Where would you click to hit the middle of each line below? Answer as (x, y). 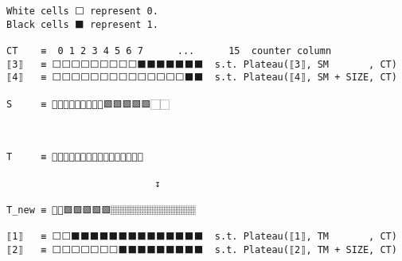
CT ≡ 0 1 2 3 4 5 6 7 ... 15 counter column (169, 51)
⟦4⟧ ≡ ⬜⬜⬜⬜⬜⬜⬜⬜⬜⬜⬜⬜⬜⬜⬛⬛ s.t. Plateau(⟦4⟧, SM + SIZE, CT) (202, 78)
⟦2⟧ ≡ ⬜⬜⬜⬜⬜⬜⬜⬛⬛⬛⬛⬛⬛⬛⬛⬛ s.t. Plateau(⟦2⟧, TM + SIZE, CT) (202, 249)
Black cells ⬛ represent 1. (82, 24)
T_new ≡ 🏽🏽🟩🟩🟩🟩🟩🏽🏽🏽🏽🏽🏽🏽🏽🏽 (101, 210)
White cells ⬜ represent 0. (82, 11)
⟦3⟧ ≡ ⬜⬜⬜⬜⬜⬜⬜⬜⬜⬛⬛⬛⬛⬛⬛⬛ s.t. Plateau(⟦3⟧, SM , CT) (202, 64)
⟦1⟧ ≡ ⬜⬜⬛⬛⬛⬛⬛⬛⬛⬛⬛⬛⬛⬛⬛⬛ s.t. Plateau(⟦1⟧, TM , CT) (202, 237)
